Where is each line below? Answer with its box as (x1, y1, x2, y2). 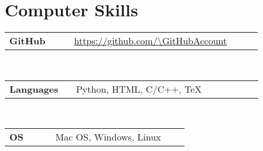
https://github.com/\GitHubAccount (74, 34, 227, 48)
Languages (9, 82, 59, 96)
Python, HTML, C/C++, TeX (76, 82, 202, 96)
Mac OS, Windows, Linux (55, 130, 161, 144)
